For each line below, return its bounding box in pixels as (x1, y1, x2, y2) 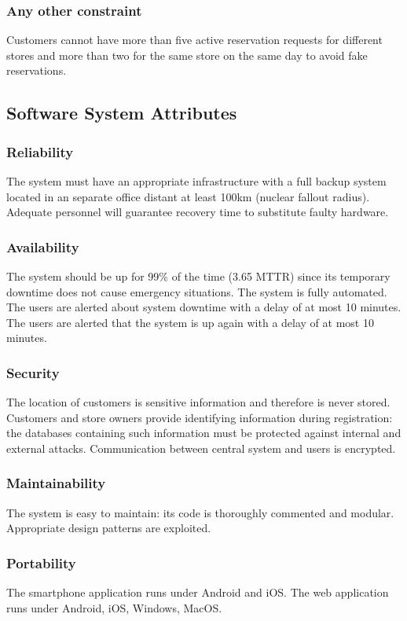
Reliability (6, 141, 74, 161)
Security (6, 362, 60, 382)
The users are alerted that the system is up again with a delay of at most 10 (6, 314, 374, 330)
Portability (6, 553, 76, 572)
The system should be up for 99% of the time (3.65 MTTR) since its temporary (6, 268, 390, 284)
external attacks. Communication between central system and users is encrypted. (6, 439, 396, 456)
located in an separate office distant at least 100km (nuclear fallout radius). (6, 188, 370, 204)
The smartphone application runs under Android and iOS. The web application (6, 584, 389, 601)
